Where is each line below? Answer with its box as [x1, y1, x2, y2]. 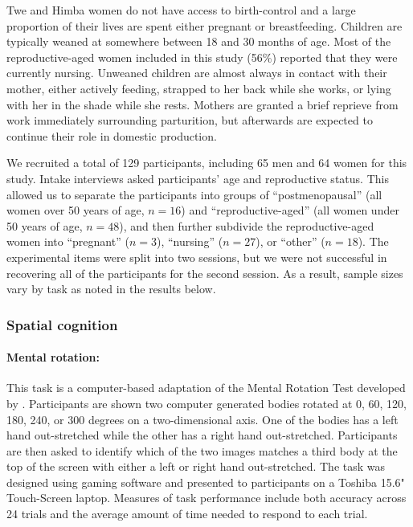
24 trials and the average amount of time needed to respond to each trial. [6, 505, 368, 522]
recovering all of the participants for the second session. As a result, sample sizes [6, 264, 403, 281]
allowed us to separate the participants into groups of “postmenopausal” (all [6, 186, 382, 202]
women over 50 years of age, [6, 202, 145, 219]
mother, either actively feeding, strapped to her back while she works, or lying [6, 80, 391, 96]
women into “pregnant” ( [6, 233, 129, 250]
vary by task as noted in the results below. [6, 280, 216, 297]
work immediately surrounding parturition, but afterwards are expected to [6, 112, 373, 129]
